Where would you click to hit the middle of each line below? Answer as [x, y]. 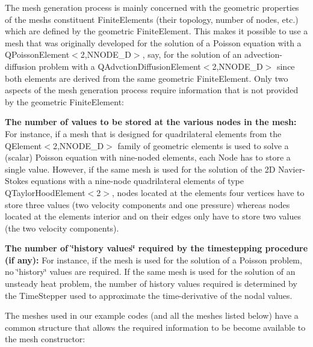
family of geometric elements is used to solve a [203, 145]
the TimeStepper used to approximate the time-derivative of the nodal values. [149, 295]
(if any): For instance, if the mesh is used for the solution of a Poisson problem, [153, 259]
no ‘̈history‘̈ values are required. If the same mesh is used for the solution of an [150, 272]
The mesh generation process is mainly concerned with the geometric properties [152, 7]
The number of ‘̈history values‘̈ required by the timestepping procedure [156, 248]
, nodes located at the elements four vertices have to [208, 192]
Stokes [17, 181]
